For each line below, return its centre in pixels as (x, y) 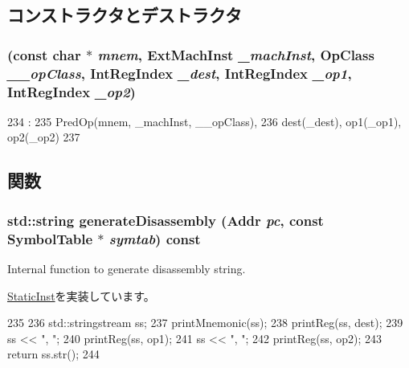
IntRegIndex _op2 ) (72, 91)
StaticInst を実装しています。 (81, 295)
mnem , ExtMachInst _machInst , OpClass (236, 54)
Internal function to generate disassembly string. (127, 268)
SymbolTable (50, 238)
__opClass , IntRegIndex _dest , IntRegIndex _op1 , (180, 73)
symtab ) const (155, 238)
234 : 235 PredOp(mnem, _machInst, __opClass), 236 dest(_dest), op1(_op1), (204, 121)
